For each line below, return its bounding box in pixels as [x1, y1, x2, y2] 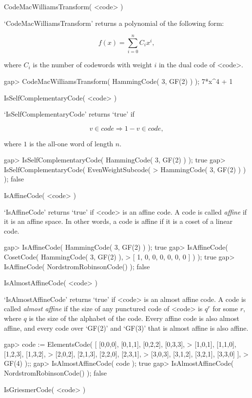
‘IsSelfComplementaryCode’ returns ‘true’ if [4, 109, 135, 119]
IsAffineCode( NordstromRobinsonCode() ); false [4, 261, 150, 271]
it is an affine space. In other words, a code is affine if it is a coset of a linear [4, 216, 233, 226]
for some [213, 303, 238, 314]
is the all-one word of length [29, 138, 114, 148]
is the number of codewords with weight [33, 60, 152, 70]
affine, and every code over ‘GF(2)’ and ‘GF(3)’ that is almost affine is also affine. [4, 322, 249, 333]
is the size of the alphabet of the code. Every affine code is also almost [29, 313, 239, 323]
